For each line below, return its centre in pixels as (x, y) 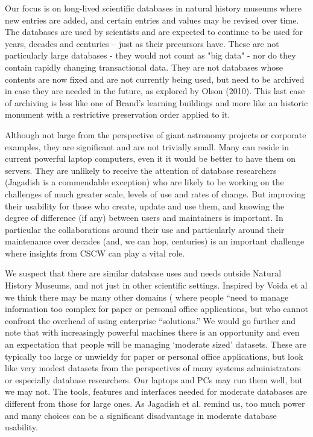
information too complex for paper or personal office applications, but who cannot (156, 309)
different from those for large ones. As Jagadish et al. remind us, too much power (155, 403)
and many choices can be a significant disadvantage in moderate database (141, 415)
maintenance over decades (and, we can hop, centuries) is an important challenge (155, 241)
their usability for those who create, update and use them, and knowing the (145, 206)
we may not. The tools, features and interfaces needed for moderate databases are (156, 391)
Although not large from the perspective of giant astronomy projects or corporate (156, 134)
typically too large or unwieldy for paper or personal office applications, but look (154, 356)
